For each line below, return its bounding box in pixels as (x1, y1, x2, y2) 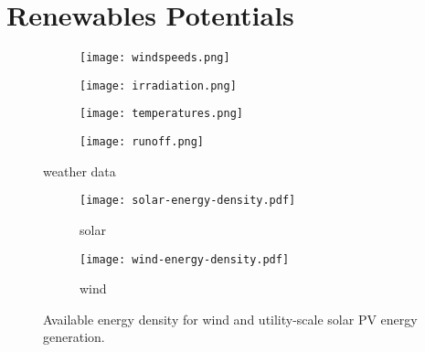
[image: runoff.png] (80, 135, 205, 149)
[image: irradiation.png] (80, 79, 237, 92)
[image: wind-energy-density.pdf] (80, 252, 290, 266)
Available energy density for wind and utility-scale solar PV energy (43, 309, 418, 328)
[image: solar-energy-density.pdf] (80, 194, 296, 208)
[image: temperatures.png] (80, 107, 243, 121)
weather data (43, 161, 116, 180)
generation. (43, 327, 105, 347)
